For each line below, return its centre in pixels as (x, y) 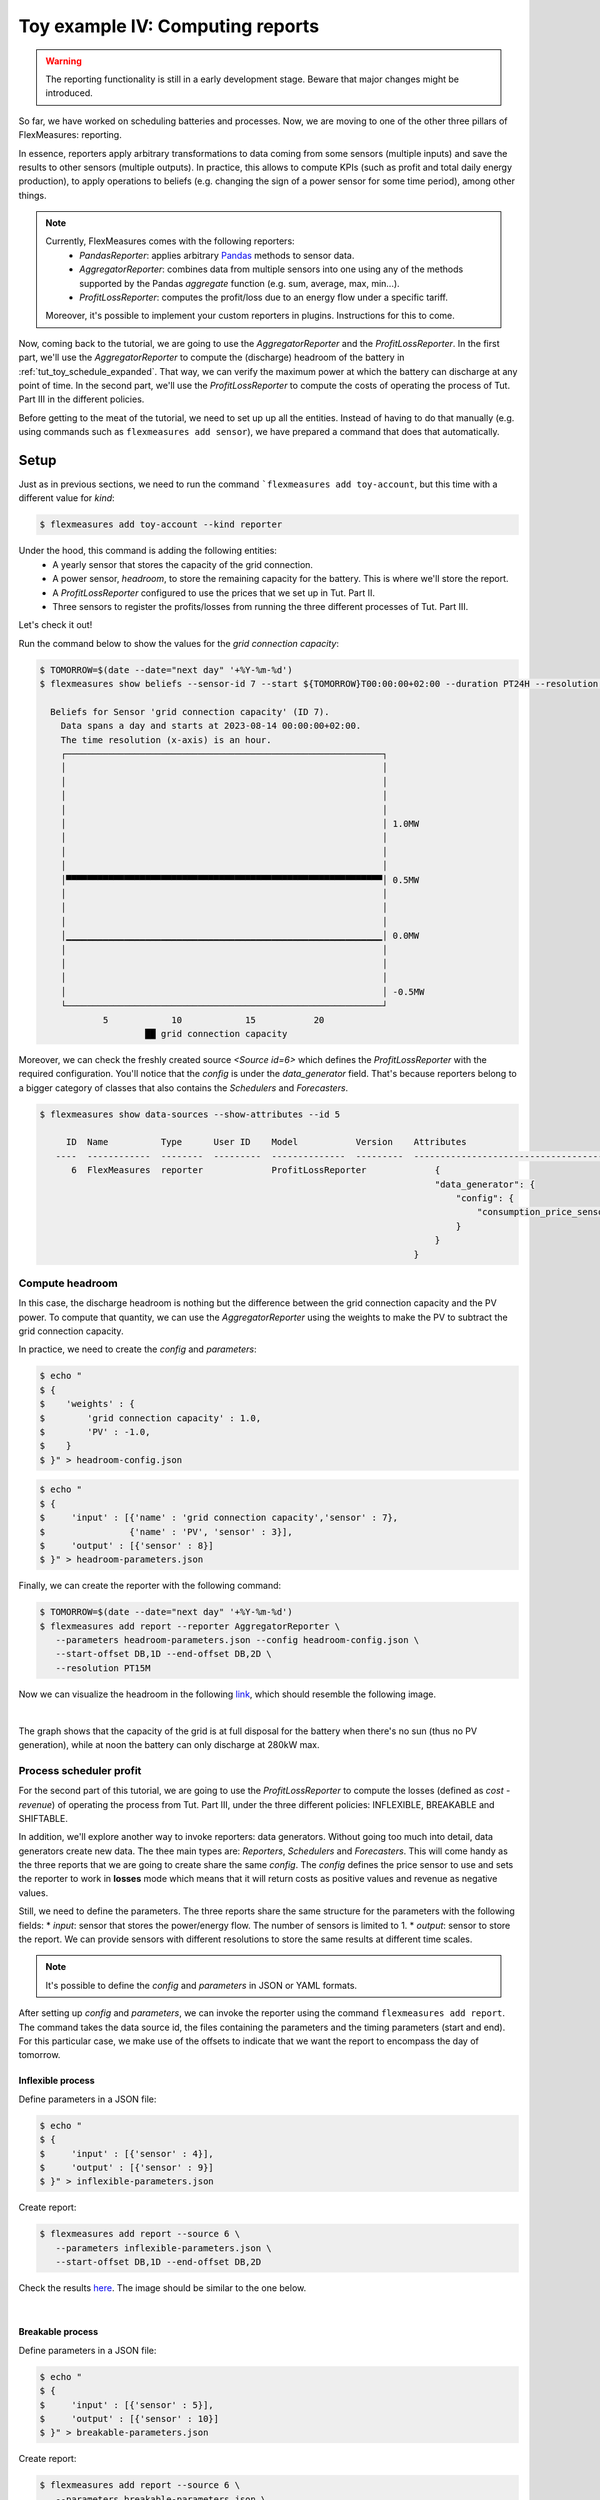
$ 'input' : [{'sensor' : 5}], (126, 2404)
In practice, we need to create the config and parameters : (137, 1349)
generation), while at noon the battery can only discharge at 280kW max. (169, 1744)
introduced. (69, 93)
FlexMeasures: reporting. (70, 135)
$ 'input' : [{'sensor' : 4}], (126, 2153)
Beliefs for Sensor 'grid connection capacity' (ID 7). (190, 711)
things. (32, 195)
